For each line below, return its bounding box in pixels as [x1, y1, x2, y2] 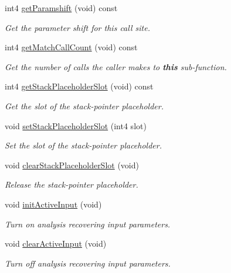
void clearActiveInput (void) [5, 237, 107, 250]
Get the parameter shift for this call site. [5, 21, 150, 33]
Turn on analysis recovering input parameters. [5, 217, 171, 230]
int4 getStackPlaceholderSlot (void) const [5, 80, 154, 92]
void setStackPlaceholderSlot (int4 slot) [5, 119, 147, 132]
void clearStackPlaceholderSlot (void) [5, 158, 139, 171]
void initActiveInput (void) [5, 198, 102, 210]
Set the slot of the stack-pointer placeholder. [5, 139, 162, 151]
